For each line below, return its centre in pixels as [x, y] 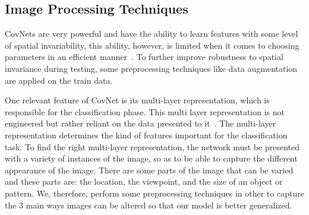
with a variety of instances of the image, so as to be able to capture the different [151, 158]
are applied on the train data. [59, 80]
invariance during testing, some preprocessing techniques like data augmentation [151, 68]
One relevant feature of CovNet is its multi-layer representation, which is [137, 100]
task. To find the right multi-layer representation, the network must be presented [152, 146]
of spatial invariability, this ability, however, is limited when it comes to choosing [152, 45]
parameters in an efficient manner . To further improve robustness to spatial [144, 57]
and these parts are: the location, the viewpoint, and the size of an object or [144, 181]
